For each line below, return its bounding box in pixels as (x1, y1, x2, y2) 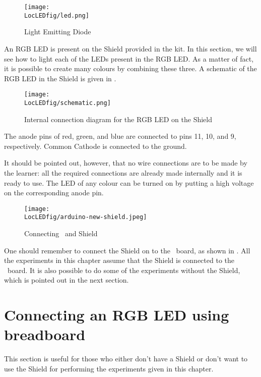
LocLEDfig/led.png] (24, 12, 89, 19)
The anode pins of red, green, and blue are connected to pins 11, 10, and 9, (4, 131, 236, 141)
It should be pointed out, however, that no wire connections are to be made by (4, 157, 247, 168)
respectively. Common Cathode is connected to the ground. (4, 140, 187, 151)
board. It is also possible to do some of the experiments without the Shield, (7, 264, 240, 275)
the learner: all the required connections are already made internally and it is (4, 167, 242, 178)
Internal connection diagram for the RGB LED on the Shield (24, 114, 212, 124)
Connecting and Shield (24, 228, 98, 239)
